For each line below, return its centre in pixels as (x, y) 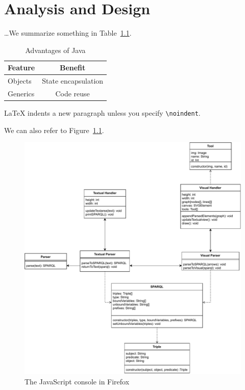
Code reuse (72, 93)
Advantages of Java (55, 50)
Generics (21, 93)
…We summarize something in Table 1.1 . (68, 33)
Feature (21, 68)
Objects (20, 81)
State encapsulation (73, 81)
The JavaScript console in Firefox (77, 382)
